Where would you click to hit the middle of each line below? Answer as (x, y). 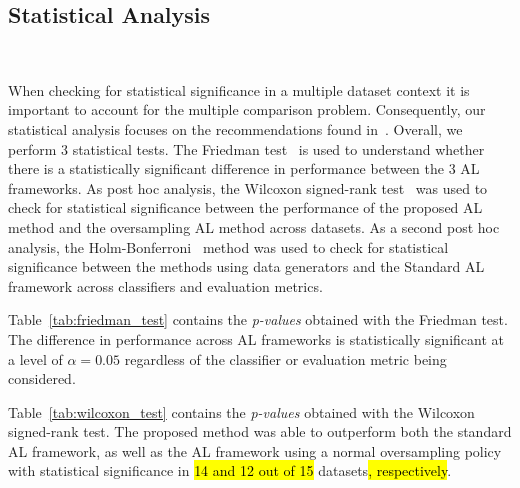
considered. (42, 378)
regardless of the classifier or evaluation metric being (285, 358)
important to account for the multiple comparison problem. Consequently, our (247, 109)
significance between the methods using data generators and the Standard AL (246, 266)
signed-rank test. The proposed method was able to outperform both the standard (260, 431)
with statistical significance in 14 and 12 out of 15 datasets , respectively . (230, 470)
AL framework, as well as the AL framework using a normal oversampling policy (255, 450)
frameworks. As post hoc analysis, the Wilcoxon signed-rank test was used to (248, 187)
